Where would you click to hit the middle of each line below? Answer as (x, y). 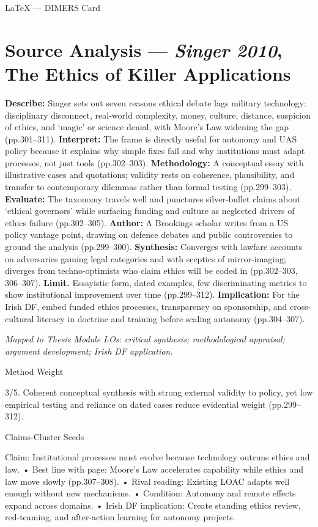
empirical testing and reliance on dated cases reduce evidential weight (135, 404)
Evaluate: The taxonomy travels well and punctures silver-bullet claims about (153, 198)
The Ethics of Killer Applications (148, 73)
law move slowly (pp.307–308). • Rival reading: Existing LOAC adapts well (147, 481)
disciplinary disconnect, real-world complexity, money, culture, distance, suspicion (158, 115)
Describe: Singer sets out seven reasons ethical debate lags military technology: (156, 102)
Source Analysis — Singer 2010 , (144, 50)
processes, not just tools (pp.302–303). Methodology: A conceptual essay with (154, 162)
